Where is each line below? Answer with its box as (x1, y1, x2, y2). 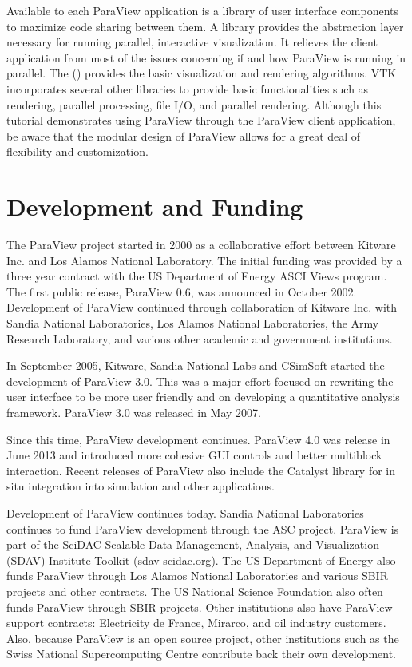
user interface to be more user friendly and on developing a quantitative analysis (6, 388, 400, 405)
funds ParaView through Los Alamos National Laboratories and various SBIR (6, 567, 388, 584)
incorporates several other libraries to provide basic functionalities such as (6, 80, 369, 97)
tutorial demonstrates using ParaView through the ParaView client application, (6, 112, 396, 129)
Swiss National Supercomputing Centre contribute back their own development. (6, 645, 396, 662)
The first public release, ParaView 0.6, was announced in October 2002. (6, 283, 357, 300)
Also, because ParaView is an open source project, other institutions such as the (6, 629, 399, 646)
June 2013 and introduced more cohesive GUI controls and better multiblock (6, 447, 382, 463)
